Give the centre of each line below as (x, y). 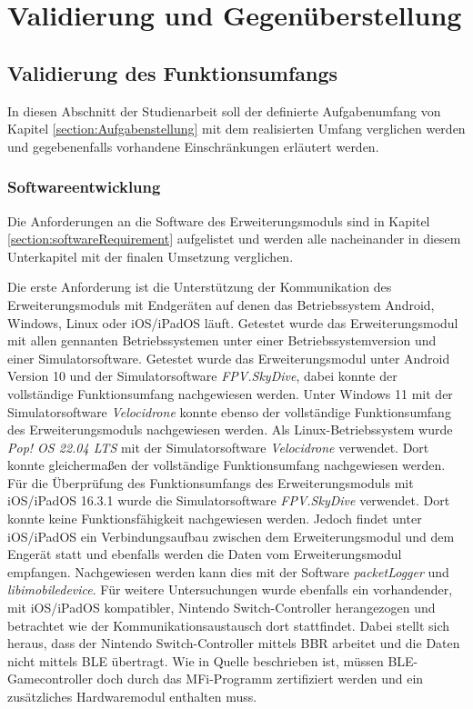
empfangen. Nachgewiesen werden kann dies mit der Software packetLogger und (228, 571)
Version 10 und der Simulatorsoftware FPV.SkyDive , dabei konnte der (202, 376)
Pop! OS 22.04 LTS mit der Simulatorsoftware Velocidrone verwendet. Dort (218, 447)
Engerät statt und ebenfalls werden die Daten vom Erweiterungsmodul (205, 554)
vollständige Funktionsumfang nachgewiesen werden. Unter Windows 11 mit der (230, 393)
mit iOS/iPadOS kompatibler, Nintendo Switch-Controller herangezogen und (221, 608)
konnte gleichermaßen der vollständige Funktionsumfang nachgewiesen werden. (226, 465)
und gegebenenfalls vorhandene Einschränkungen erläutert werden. (193, 146)
